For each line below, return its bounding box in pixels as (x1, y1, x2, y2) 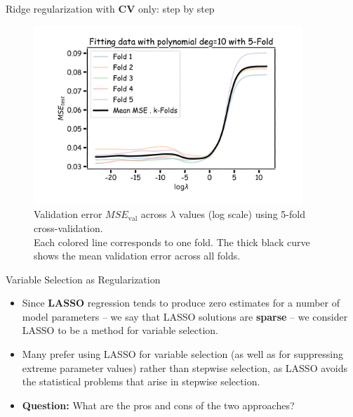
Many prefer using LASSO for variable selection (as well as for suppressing (22, 347, 343, 361)
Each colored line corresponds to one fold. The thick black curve (34, 234, 310, 249)
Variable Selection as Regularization (6, 271, 161, 286)
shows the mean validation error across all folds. (34, 248, 241, 263)
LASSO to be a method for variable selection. (22, 323, 218, 338)
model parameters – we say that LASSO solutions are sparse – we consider (22, 309, 348, 323)
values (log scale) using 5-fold (179, 207, 305, 222)
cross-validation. (34, 220, 103, 235)
